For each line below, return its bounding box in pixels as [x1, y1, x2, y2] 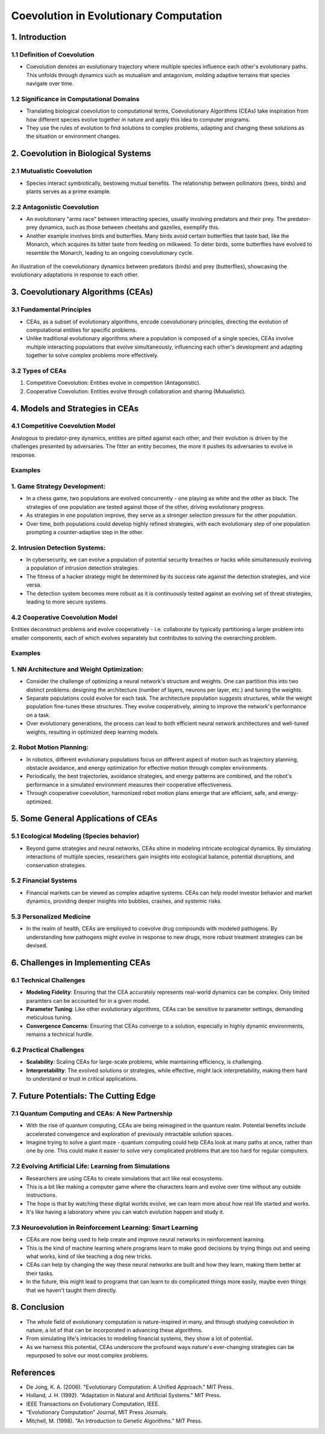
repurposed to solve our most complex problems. [26, 1352, 149, 1359]
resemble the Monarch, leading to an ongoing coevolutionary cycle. [26, 249, 194, 256]
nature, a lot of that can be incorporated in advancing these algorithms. [26, 1326, 203, 1333]
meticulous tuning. [26, 1014, 72, 1021]
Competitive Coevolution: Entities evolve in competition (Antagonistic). [26, 379, 201, 387]
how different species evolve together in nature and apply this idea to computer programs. [26, 116, 250, 123]
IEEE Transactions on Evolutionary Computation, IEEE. [26, 1400, 160, 1408]
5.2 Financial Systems [11, 876, 78, 885]
